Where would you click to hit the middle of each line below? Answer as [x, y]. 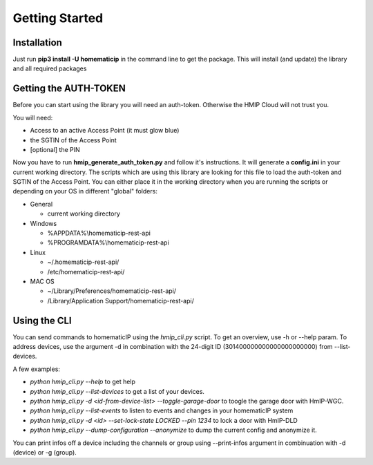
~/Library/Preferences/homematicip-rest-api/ [112, 291]
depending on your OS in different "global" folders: [85, 191]
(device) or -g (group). [45, 452]
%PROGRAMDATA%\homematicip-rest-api [108, 243]
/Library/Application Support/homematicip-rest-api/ [121, 301]
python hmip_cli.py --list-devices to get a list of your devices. [117, 391]
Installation [37, 42]
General [41, 204]
